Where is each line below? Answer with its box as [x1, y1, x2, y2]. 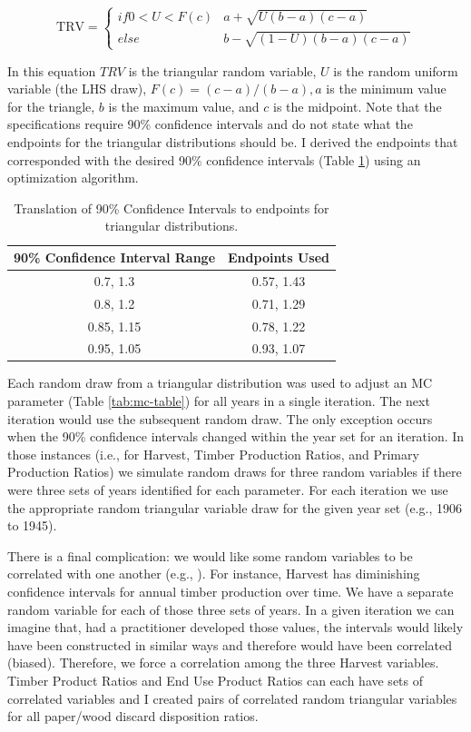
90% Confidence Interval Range [14, 248, 216, 266]
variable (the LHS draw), [7, 79, 147, 98]
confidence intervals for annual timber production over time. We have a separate [7, 582, 454, 600]
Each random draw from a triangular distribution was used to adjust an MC [7, 373, 433, 392]
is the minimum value [326, 79, 446, 98]
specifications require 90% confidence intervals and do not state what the [7, 114, 413, 134]
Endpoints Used [228, 248, 329, 266]
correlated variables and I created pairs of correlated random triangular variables [7, 688, 457, 707]
